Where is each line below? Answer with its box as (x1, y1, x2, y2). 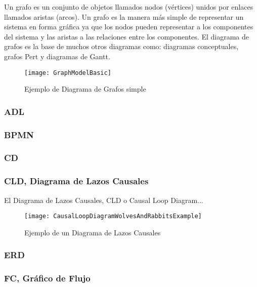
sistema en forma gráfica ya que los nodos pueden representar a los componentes (4, 21, 253, 32)
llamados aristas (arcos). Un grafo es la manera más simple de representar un (4, 11, 244, 22)
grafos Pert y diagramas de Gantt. (4, 51, 110, 61)
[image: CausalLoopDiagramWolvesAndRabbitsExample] (24, 213, 202, 220)
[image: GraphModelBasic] (24, 69, 111, 76)
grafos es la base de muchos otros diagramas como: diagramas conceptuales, (4, 41, 239, 52)
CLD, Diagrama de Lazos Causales (4, 175, 149, 187)
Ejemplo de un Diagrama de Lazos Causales (24, 227, 161, 237)
